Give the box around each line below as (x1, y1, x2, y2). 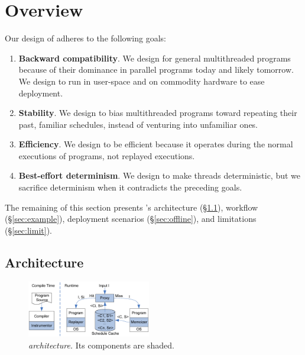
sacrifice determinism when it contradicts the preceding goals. (18, 181, 242, 193)
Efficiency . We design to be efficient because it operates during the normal (18, 138, 293, 150)
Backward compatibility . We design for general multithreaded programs (18, 51, 291, 64)
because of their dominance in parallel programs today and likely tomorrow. (18, 63, 294, 76)
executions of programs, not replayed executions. (18, 149, 195, 162)
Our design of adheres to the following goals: (5, 32, 166, 44)
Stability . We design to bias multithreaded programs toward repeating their (18, 106, 297, 119)
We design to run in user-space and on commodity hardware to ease (18, 75, 265, 87)
